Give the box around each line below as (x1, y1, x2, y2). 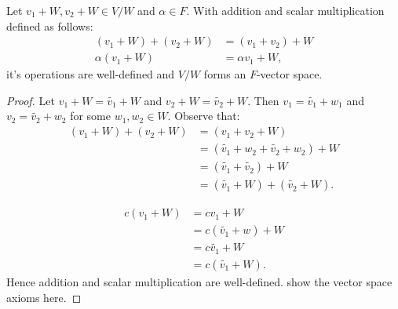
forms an (203, 66, 246, 82)
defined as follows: (6, 17, 93, 34)
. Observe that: (167, 107, 240, 124)
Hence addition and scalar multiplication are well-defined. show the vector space (6, 273, 393, 289)
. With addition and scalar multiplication (186, 2, 385, 18)
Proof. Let (6, 92, 55, 108)
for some (70, 107, 111, 124)
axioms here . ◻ (6, 289, 82, 305)
